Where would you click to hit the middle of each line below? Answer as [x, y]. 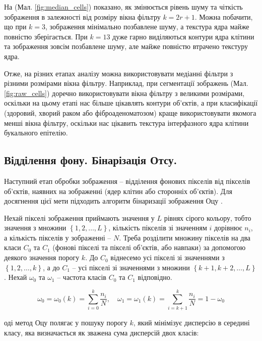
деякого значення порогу [42, 257]
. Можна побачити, [224, 16]
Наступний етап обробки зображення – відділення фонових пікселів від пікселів [127, 181]
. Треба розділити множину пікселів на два [185, 237]
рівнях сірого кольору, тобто [208, 217]
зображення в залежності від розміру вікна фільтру [82, 16]
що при [15, 27]
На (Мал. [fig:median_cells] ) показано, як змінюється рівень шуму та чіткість [123, 7]
